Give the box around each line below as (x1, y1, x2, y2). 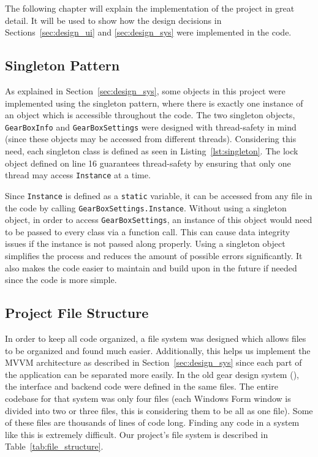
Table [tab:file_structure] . (5, 440, 104, 453)
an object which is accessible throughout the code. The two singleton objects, (5, 108, 295, 121)
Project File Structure (5, 303, 149, 322)
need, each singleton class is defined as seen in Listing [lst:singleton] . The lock (5, 145, 298, 157)
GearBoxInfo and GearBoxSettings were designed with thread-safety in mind (5, 120, 297, 133)
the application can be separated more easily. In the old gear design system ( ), (5, 368, 299, 380)
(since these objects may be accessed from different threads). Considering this (5, 132, 297, 145)
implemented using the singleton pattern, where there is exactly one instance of (5, 96, 303, 109)
